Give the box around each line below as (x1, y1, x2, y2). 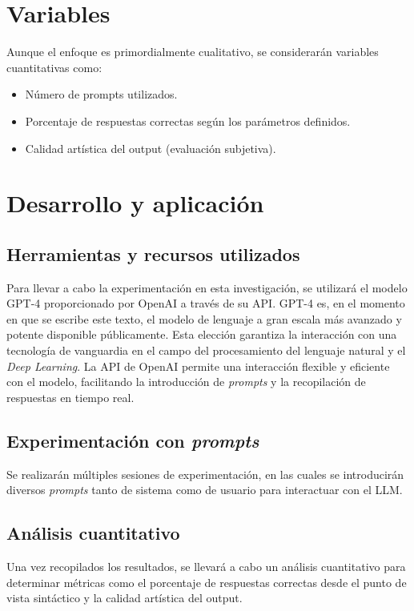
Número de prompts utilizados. (25, 86, 178, 103)
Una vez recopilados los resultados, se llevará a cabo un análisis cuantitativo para (6, 558, 406, 575)
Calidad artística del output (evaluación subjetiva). (25, 139, 276, 156)
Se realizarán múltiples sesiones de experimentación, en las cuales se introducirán (6, 465, 404, 482)
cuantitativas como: (6, 58, 102, 75)
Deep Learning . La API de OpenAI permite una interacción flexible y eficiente (6, 357, 390, 374)
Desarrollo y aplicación (6, 187, 264, 219)
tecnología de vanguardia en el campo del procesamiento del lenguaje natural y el (6, 342, 406, 359)
